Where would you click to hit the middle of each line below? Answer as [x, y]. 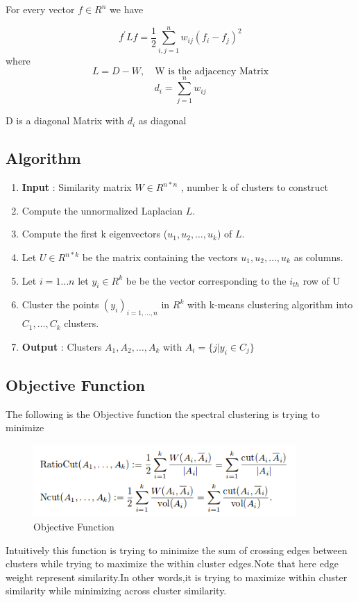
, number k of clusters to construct [255, 187]
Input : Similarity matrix [77, 187]
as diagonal [162, 120]
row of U [322, 280]
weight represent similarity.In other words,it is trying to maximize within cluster [177, 577]
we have [127, 9]
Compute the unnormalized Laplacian [102, 210]
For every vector [40, 9]
